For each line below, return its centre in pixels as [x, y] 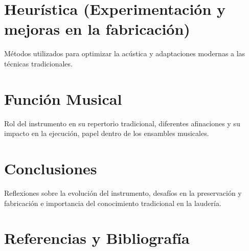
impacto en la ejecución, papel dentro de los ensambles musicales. [107, 133]
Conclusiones [51, 168]
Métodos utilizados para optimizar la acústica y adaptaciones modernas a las [125, 53]
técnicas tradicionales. [38, 63]
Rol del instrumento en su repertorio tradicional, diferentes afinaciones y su [122, 123]
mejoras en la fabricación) [97, 29]
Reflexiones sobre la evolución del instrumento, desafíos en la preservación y [123, 192]
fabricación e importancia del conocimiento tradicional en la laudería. [113, 203]
